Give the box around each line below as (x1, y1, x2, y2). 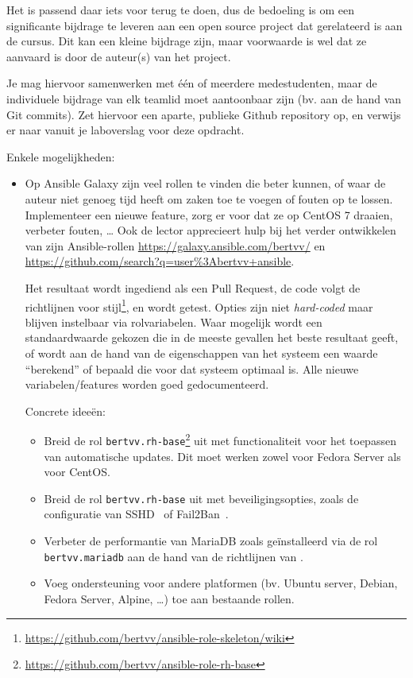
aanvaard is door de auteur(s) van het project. (6, 48, 231, 64)
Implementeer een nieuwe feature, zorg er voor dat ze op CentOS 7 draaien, (25, 206, 393, 223)
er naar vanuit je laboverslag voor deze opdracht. (6, 122, 245, 138)
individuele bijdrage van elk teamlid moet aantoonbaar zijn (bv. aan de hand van (6, 90, 402, 107)
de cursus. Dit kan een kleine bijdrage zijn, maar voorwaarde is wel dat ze (6, 33, 367, 49)
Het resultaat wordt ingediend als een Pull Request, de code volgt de (25, 279, 361, 296)
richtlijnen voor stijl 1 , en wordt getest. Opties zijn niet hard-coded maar (25, 296, 373, 315)
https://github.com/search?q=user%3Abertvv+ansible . (25, 253, 295, 269)
